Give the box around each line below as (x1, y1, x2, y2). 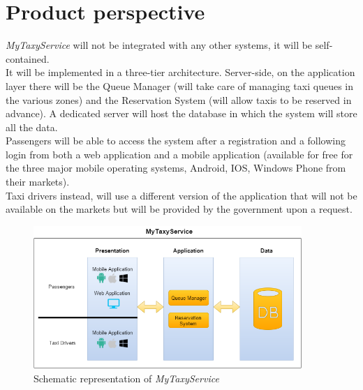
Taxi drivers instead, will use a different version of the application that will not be (6, 188, 357, 202)
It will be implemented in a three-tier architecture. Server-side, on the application (6, 65, 355, 80)
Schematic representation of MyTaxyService (34, 370, 219, 385)
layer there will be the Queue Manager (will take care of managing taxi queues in (6, 78, 353, 93)
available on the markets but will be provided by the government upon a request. (6, 202, 353, 216)
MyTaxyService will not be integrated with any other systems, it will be (6, 38, 313, 52)
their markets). (6, 174, 70, 189)
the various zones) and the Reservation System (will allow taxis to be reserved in (6, 92, 352, 107)
